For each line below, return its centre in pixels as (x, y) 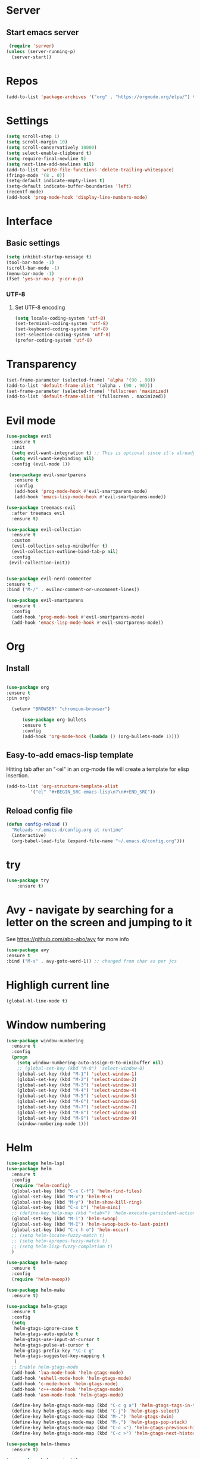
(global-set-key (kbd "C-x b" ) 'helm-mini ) (66, 1208)
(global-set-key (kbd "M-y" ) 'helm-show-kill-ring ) (77, 1202)
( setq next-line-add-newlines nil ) (50, 164)
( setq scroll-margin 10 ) (37, 142)
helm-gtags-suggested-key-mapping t (60, 1356)
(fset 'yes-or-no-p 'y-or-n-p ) (45, 279)
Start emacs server (43, 32)
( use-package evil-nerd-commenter (49, 579)
